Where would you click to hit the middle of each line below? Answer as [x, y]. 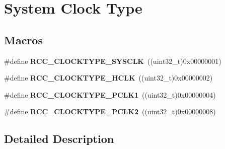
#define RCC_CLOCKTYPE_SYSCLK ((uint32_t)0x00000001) [113, 61]
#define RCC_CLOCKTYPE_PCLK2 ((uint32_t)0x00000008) [110, 111]
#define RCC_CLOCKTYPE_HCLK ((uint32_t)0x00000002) [108, 78]
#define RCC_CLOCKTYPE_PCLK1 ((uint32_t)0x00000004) [110, 94]
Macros [23, 40]
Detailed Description [59, 139]
